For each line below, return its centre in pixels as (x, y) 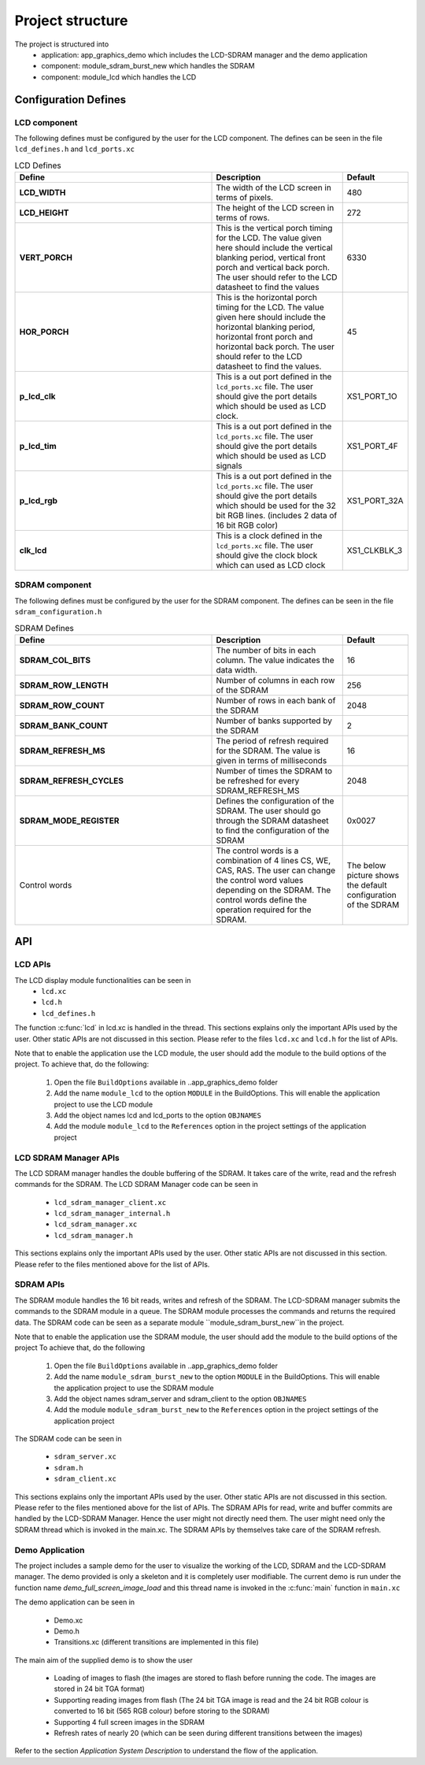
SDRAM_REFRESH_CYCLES (72, 781)
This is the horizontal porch (267, 298)
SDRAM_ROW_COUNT (62, 705)
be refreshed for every (258, 781)
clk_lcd (33, 551)
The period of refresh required (272, 740)
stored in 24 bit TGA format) (100, 1689)
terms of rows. (243, 218)
